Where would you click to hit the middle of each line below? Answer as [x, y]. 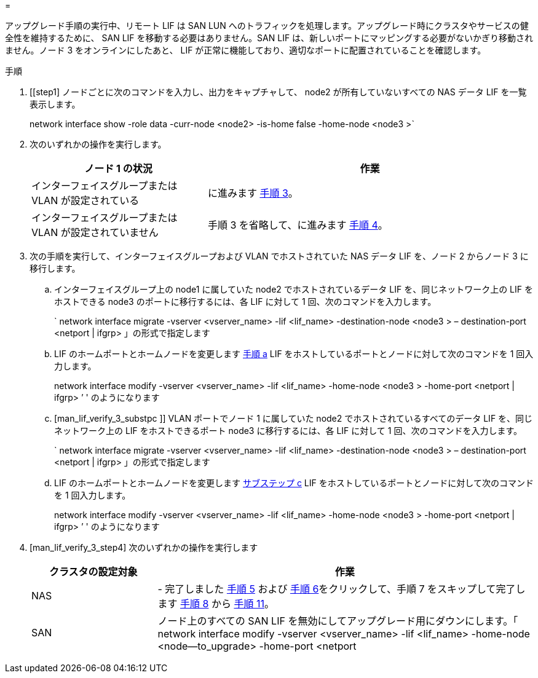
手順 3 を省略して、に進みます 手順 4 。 [298, 225]
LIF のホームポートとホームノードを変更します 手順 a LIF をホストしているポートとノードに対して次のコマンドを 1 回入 [294, 354]
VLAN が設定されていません [95, 232]
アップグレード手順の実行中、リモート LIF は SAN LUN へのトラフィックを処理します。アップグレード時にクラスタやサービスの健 [267, 26]
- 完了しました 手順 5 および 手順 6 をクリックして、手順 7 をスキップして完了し [342, 589]
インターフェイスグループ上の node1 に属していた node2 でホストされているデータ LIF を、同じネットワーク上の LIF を [294, 289]
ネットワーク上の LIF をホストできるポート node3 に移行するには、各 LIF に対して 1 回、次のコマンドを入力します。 [288, 431]
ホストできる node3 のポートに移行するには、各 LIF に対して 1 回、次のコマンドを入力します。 [245, 302]
